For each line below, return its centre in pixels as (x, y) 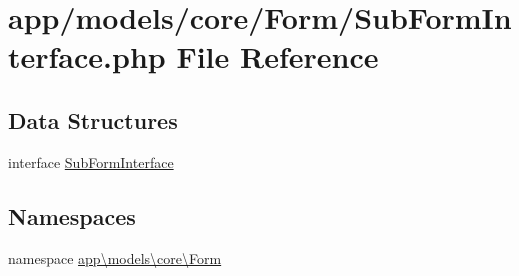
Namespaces (72, 215)
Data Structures (93, 119)
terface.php (87, 56)
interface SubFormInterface (91, 161)
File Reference (277, 56)
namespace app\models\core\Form (115, 257)
